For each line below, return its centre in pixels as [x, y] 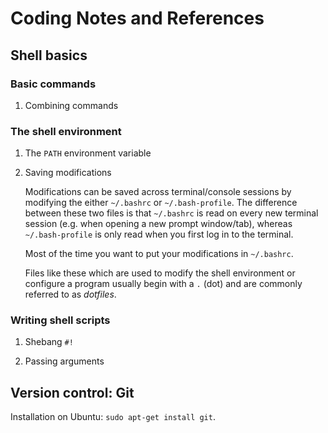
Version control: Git [72, 392]
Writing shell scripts [60, 320]
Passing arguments [64, 361]
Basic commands [53, 84]
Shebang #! [49, 342]
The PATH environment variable [88, 153]
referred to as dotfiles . [70, 294]
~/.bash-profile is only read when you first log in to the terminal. [159, 234]
